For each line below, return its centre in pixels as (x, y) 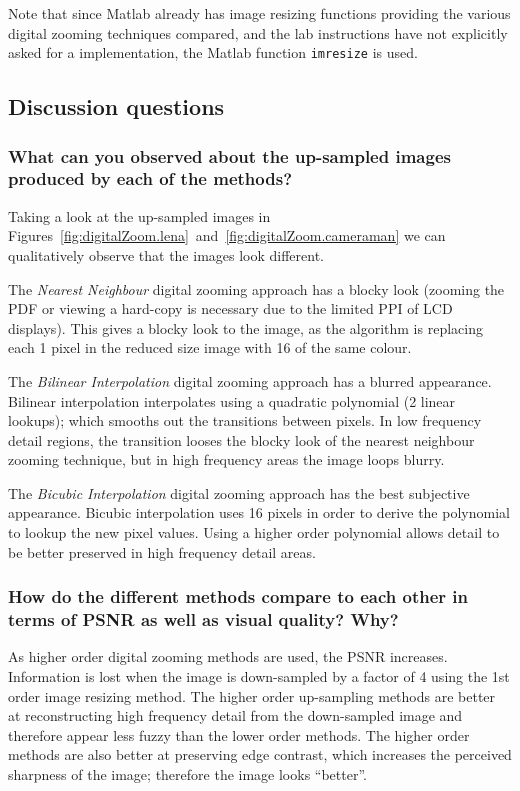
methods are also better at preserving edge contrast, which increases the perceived (260, 754)
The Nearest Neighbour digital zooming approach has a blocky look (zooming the (256, 288)
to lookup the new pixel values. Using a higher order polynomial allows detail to (254, 532)
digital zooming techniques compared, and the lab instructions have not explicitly (258, 32)
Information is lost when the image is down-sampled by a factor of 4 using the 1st (259, 676)
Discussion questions (116, 106)
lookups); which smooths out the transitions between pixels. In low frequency (245, 420)
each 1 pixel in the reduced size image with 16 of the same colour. (210, 347)
